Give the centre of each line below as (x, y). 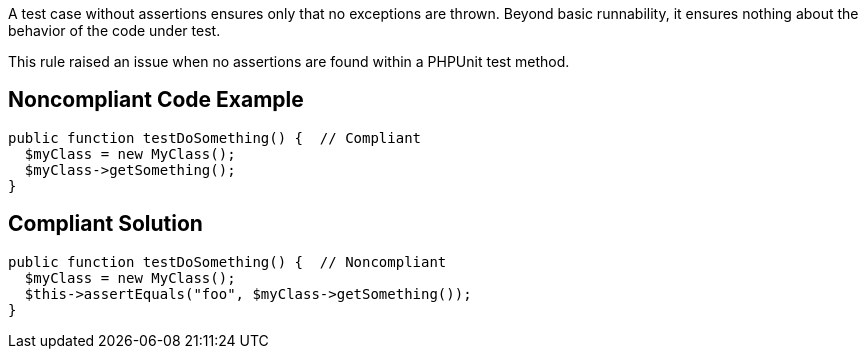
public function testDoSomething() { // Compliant (215, 137)
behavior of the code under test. (114, 30)
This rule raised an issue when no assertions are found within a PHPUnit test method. (289, 61)
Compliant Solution (105, 224)
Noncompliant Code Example (156, 100)
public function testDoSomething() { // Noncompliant (227, 261)
